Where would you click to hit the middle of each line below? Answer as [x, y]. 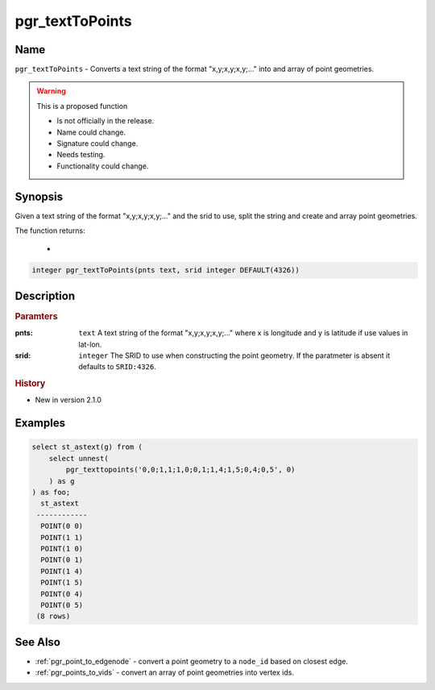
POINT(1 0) [62, 549]
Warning [51, 91]
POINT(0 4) [62, 594]
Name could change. [91, 132]
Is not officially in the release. [106, 121]
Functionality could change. [103, 166]
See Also [37, 642]
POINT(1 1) [62, 537]
